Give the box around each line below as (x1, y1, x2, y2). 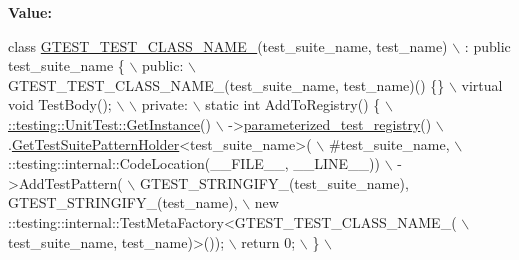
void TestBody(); (8, 94, 112, 115)
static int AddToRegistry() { (205, 94, 381, 115)
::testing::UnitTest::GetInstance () (8, 113, 211, 134)
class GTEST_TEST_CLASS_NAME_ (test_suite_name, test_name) (8, 35, 448, 56)
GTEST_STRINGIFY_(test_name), (8, 192, 238, 213)
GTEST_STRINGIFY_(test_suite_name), (139, 172, 409, 193)
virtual (461, 74, 503, 95)
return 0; (241, 231, 296, 252)
